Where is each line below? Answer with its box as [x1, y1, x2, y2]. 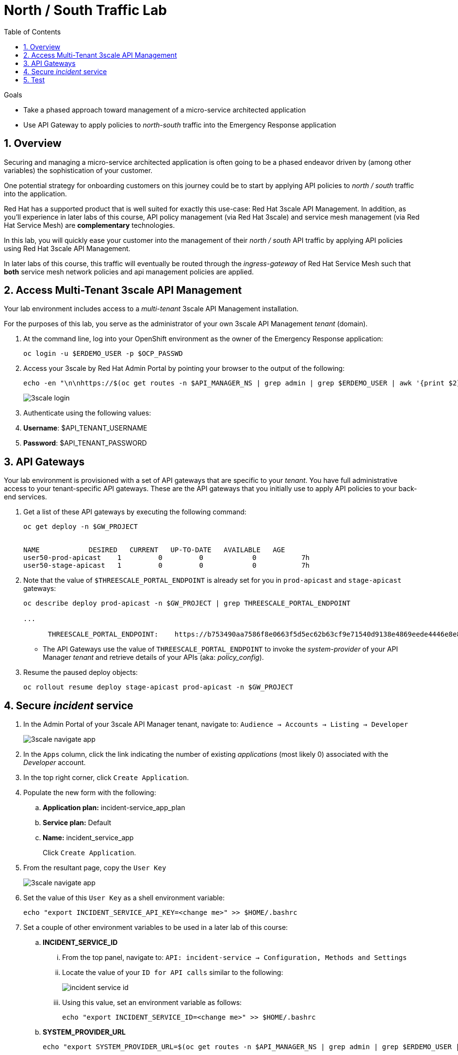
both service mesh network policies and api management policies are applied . [4, 267, 254, 276]
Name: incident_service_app [43, 833, 134, 842]
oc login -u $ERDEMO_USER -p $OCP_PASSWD [23, 350, 183, 358]
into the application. [4, 189, 67, 198]
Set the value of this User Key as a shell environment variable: [23, 894, 225, 902]
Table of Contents [4, 27, 61, 36]
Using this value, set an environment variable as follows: [62, 998, 242, 1007]
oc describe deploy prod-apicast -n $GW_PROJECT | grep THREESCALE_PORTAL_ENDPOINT [23, 599, 351, 607]
